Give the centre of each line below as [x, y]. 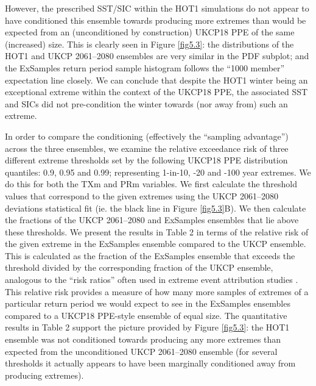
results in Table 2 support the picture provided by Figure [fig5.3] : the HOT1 [147, 327]
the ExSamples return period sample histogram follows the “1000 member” [145, 67]
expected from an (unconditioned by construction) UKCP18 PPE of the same [150, 32]
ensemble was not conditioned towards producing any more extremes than [143, 339]
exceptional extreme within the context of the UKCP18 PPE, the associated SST [156, 92]
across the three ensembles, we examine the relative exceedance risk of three [147, 148]
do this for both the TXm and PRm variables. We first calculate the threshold [151, 184]
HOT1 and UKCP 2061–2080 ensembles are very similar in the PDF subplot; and [157, 56]
